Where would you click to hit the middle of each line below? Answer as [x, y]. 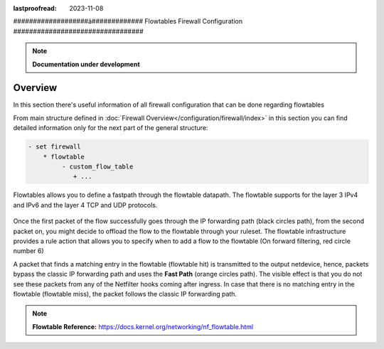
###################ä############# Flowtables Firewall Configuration [128, 21]
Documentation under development [86, 64]
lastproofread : [35, 8]
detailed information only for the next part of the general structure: [111, 128]
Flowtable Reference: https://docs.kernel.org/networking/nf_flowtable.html [143, 326]
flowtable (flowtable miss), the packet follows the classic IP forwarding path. [125, 294]
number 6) [28, 251]
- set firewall [54, 147]
